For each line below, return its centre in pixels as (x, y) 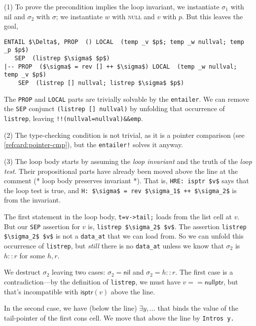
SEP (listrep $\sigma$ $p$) (62, 59)
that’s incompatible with (41, 291)
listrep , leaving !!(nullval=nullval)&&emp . (73, 118)
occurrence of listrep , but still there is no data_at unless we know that (114, 245)
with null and (133, 16)
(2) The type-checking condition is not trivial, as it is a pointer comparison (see (124, 135)
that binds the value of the (198, 308)
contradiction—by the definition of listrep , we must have (92, 281)
